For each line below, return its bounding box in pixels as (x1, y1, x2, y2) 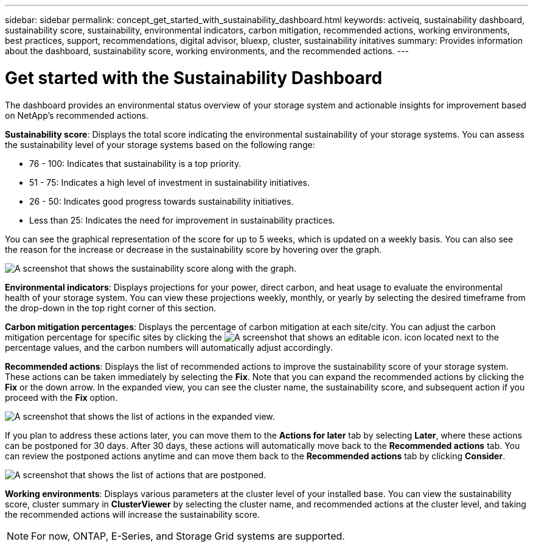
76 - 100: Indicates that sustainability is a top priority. (29, 158, 242, 169)
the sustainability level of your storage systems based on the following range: (5, 139, 315, 150)
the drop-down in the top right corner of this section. (5, 302, 217, 313)
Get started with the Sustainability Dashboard (5, 67, 383, 88)
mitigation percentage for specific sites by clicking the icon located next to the (5, 331, 499, 342)
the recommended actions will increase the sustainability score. (5, 509, 260, 520)
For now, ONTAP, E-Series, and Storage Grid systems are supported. (31, 529, 345, 542)
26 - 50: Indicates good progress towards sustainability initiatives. (29, 196, 294, 206)
